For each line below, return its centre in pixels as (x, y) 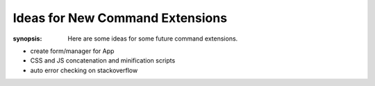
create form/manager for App (72, 51)
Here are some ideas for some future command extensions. (153, 39)
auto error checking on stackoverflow (84, 70)
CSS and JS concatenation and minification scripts (103, 61)
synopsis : (27, 39)
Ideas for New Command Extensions (120, 18)
